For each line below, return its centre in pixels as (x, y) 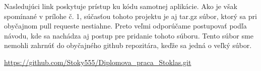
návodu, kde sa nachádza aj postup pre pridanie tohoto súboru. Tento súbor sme (129, 35)
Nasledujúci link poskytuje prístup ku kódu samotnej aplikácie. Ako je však (121, 6)
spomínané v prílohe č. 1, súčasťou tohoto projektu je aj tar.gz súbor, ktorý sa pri (130, 16)
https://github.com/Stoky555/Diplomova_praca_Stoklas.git (98, 62)
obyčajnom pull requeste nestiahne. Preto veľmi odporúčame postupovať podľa (125, 26)
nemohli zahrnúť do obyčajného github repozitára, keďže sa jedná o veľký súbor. (128, 45)
